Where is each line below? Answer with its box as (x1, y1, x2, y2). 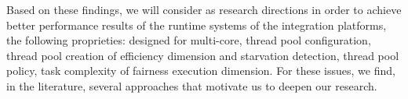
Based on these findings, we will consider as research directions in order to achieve (6, 2, 402, 17)
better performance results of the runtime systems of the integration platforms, (6, 16, 387, 33)
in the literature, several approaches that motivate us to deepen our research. (6, 77, 377, 94)
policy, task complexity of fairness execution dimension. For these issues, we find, (6, 62, 395, 79)
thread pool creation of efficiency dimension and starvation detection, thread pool (6, 47, 399, 63)
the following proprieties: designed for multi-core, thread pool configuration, (6, 32, 371, 48)
